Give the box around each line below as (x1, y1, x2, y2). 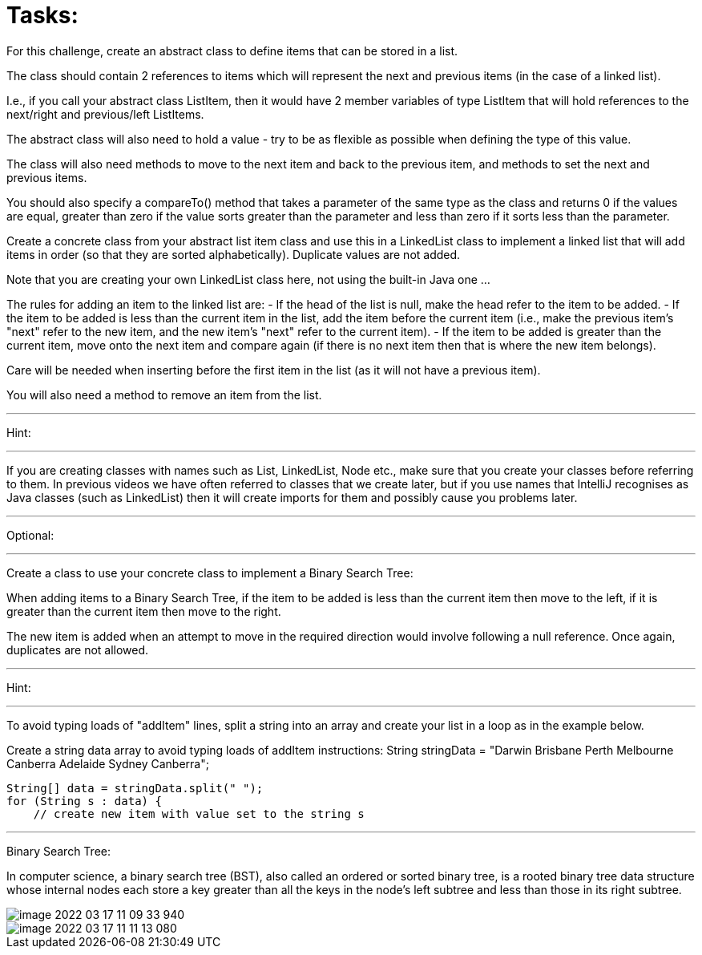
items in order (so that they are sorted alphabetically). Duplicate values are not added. (6, 247, 461, 261)
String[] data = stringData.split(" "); (6, 781, 264, 795)
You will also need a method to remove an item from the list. (6, 387, 322, 402)
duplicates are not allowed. (6, 642, 149, 657)
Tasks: (6, 2, 79, 29)
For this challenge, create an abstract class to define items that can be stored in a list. (6, 43, 458, 58)
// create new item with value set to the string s (33, 807, 365, 820)
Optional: (6, 528, 54, 542)
